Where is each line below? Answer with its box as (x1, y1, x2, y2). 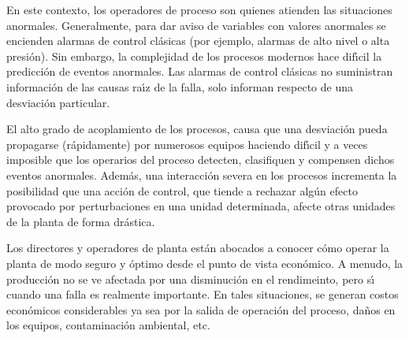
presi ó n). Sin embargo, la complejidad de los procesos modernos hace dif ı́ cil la (6, 47, 382, 64)
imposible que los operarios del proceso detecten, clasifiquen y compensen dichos (6, 151, 395, 168)
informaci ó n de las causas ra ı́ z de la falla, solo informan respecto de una (6, 78, 354, 95)
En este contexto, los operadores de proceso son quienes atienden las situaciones (6, 2, 392, 17)
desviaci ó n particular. (6, 94, 110, 110)
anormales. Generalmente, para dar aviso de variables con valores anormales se (6, 17, 386, 33)
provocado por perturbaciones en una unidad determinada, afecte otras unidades (6, 198, 396, 214)
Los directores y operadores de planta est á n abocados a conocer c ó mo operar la (6, 240, 389, 256)
